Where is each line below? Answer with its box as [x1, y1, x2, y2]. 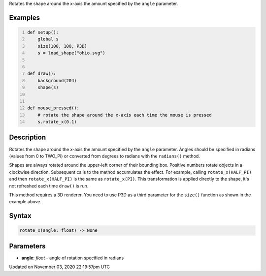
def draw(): [27, 71, 56, 76]
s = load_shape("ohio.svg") [37, 50, 105, 56]
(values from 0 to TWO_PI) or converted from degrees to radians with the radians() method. [9, 153, 200, 159]
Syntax [9, 212, 32, 220]
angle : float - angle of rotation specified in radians [21, 255, 124, 261]
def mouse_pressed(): [27, 105, 80, 111]
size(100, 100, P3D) [37, 43, 87, 49]
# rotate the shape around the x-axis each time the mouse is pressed [37, 112, 212, 118]
